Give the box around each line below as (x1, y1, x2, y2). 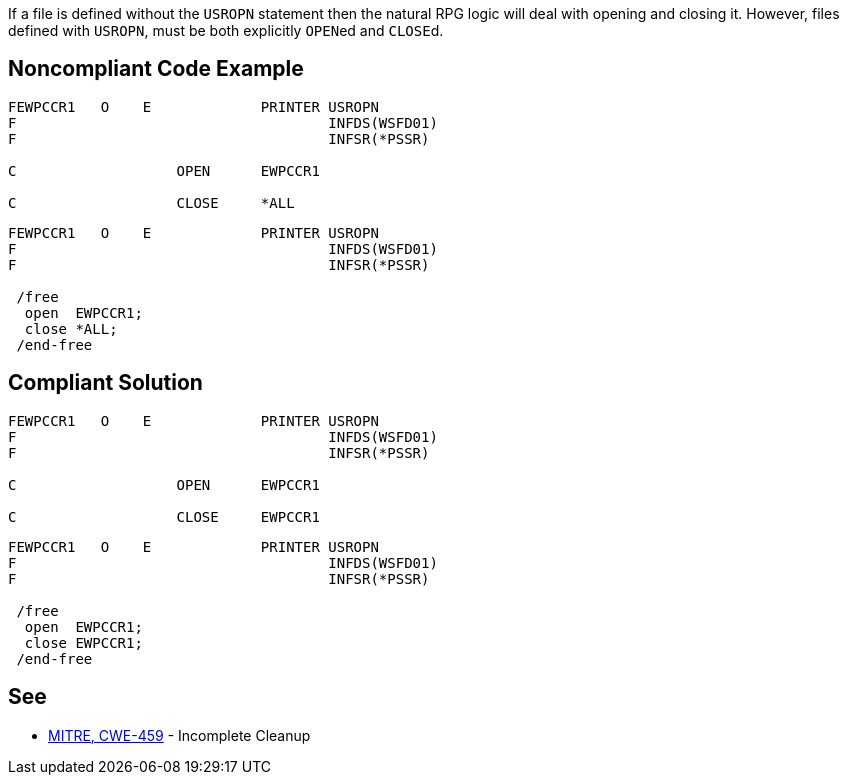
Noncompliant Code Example (8, 56, 304, 82)
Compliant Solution (8, 370, 203, 396)
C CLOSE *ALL (8, 194, 295, 211)
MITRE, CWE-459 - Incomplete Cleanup (48, 726, 311, 744)
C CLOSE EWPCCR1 (8, 508, 320, 525)
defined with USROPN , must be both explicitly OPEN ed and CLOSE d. (8, 22, 444, 39)
